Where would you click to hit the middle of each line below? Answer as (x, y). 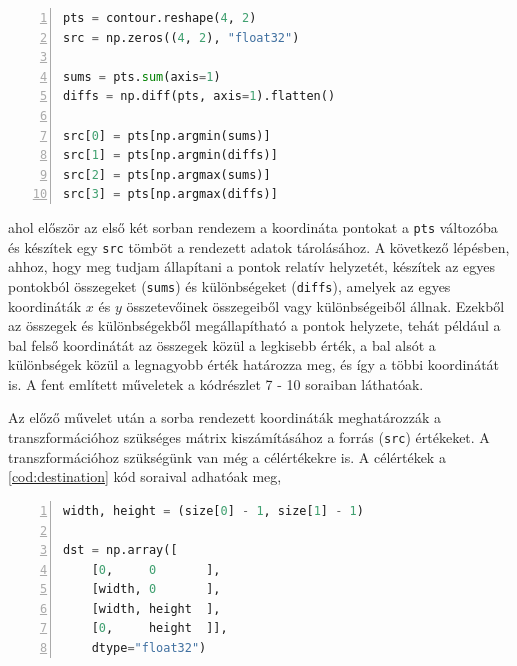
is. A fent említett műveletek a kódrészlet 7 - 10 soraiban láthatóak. (216, 383)
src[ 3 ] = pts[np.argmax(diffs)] (170, 194)
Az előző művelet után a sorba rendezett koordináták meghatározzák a (225, 417)
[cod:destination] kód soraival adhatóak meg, (145, 476)
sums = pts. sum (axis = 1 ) (142, 76)
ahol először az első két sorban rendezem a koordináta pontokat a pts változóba (253, 226)
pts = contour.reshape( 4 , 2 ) (160, 18)
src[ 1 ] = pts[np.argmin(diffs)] (170, 155)
